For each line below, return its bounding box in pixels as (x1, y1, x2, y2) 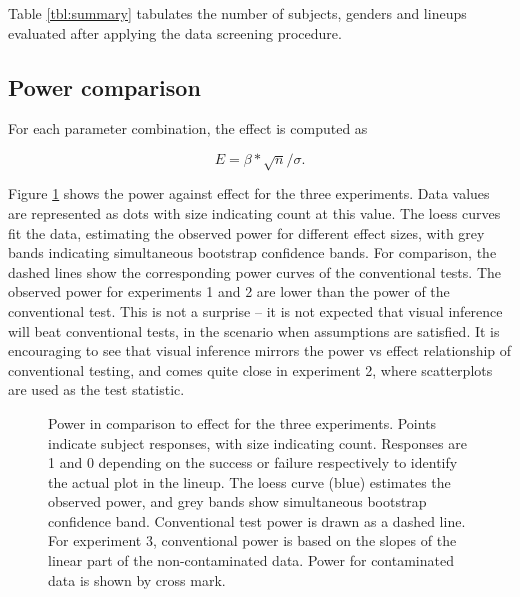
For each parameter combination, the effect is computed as (8, 118, 368, 139)
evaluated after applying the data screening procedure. (8, 22, 342, 43)
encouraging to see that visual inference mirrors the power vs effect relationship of (8, 340, 512, 361)
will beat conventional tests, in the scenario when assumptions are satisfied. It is (8, 320, 500, 341)
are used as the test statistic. (8, 379, 185, 400)
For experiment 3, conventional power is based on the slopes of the (48, 530, 457, 551)
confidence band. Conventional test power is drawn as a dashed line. (48, 510, 466, 531)
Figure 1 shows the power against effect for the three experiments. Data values (8, 183, 490, 204)
